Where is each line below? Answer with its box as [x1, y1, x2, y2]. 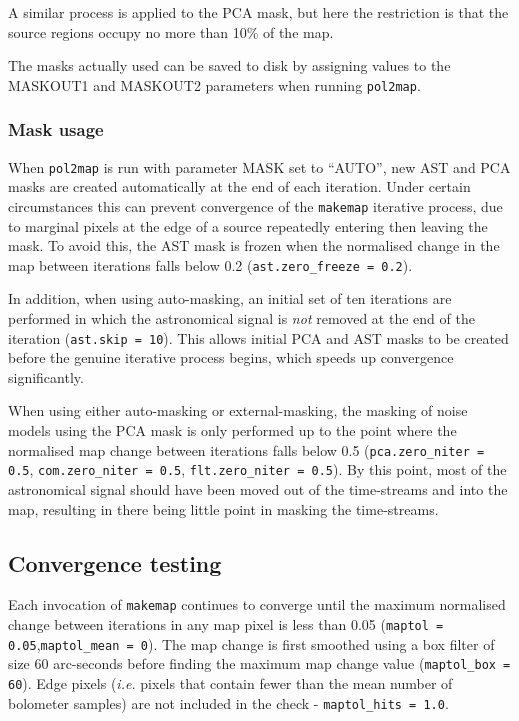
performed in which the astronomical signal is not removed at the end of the [8, 308, 475, 328]
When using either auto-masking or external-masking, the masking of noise [8, 400, 468, 421]
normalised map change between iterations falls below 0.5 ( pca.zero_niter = [8, 439, 485, 460]
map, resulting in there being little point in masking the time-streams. [8, 498, 439, 519]
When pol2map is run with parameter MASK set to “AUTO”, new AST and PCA [8, 156, 511, 177]
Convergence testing [8, 547, 222, 578]
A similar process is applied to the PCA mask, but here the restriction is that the [8, 2, 509, 22]
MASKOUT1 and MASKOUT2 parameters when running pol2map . [8, 74, 421, 95]
